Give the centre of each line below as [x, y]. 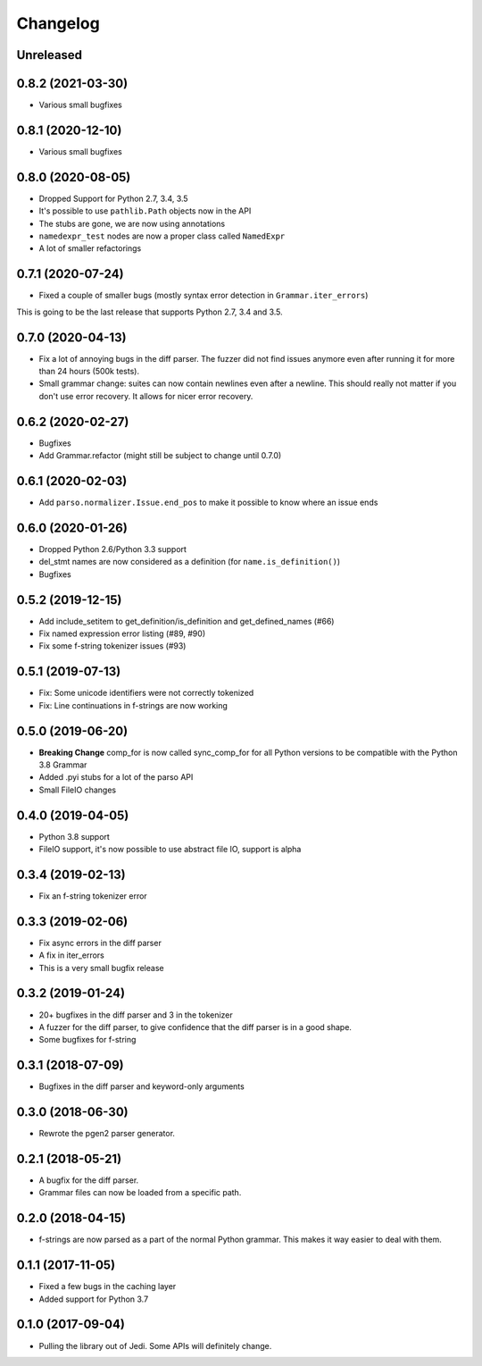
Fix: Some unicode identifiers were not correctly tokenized [146, 693]
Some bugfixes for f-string [87, 1040]
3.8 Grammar [63, 765]
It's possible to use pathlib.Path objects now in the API [145, 211]
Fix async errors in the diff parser [100, 943]
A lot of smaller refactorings [90, 248]
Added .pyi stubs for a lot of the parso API [116, 777]
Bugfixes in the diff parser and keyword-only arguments [141, 1086]
